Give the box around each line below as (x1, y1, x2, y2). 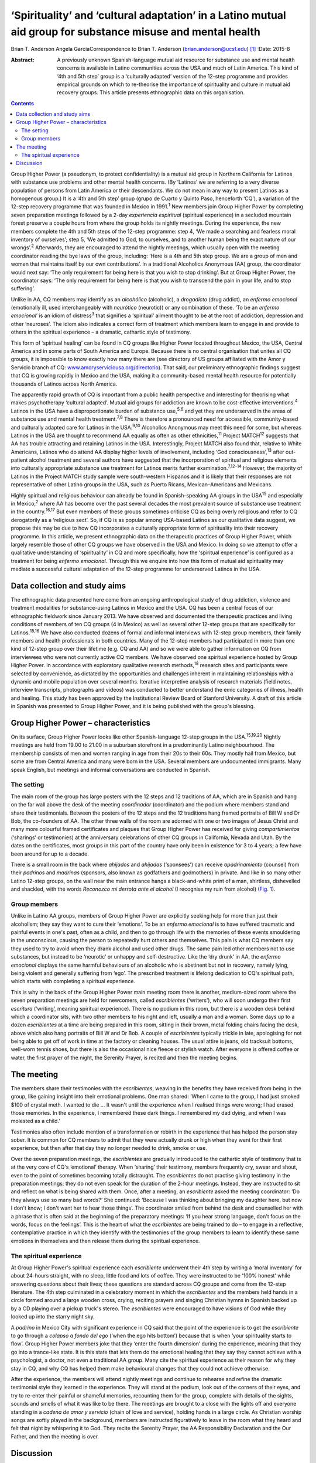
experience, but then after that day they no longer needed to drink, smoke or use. (11, 1145, 207, 1152)
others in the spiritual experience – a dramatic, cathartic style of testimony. (11, 328, 191, 336)
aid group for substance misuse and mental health (11, 25, 260, 38)
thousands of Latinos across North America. (11, 380, 118, 387)
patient (11, 456, 28, 463)
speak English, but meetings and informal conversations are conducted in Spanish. (11, 766, 211, 773)
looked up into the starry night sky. (11, 1313, 95, 1320)
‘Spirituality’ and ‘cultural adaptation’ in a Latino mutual (11, 9, 286, 22)
